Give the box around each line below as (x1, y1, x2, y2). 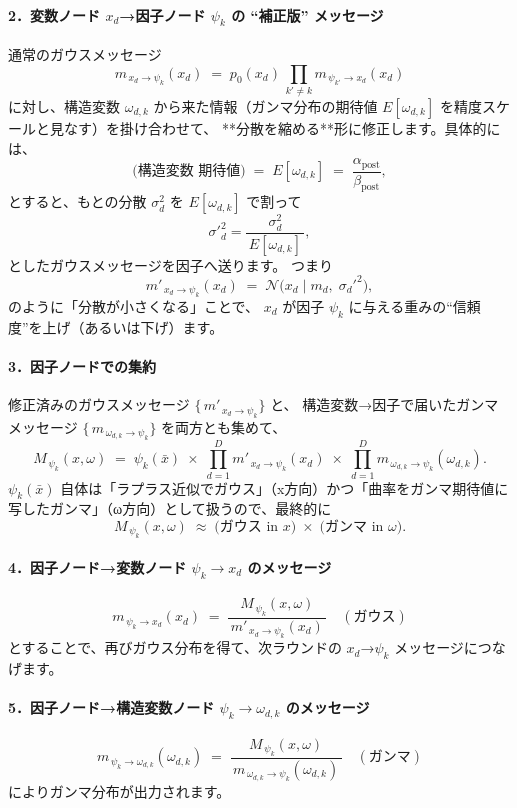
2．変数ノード (8, 4, 101, 25)
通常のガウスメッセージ (8, 44, 162, 64)
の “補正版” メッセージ (231, 4, 384, 25)
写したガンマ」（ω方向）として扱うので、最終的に (8, 498, 332, 519)
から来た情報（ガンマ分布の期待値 (153, 95, 378, 116)
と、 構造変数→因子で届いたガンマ (270, 394, 499, 415)
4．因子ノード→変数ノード (8, 556, 187, 577)
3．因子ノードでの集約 (8, 355, 157, 376)
